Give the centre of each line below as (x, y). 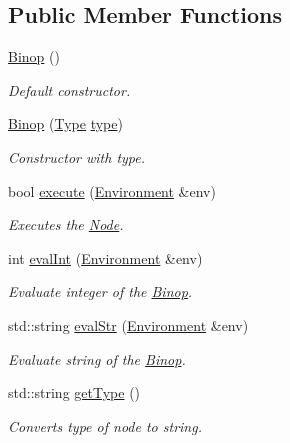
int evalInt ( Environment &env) (105, 257)
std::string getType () (74, 392)
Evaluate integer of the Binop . (100, 291)
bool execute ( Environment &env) (112, 190)
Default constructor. (69, 89)
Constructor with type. (77, 156)
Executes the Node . (66, 224)
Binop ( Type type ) (65, 123)
